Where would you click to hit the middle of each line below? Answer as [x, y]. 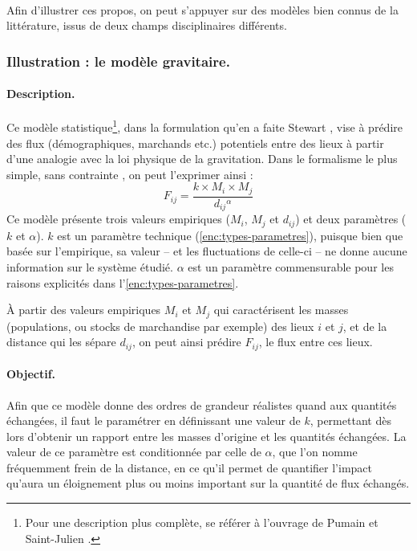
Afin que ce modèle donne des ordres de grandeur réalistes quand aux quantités [202, 404]
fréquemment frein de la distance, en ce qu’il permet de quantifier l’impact [190, 467]
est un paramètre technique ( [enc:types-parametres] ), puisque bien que [230, 235]
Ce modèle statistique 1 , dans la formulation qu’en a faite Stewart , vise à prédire [204, 126]
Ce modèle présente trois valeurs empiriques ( [118, 219]
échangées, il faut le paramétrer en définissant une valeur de [154, 420]
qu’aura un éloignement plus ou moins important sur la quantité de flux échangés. [208, 483]
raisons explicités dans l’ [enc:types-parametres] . [123, 282]
